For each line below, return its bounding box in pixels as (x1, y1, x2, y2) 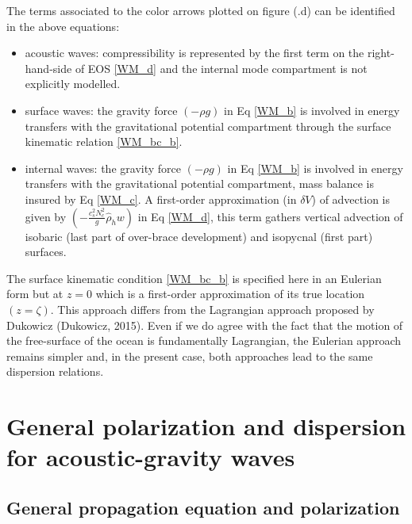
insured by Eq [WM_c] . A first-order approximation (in (25, 190, 297, 207)
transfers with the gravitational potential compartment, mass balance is (25, 175, 375, 192)
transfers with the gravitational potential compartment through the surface (25, 117, 391, 134)
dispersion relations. (6, 363, 104, 380)
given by (25, 208, 67, 224)
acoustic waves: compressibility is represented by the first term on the (25, 44, 364, 61)
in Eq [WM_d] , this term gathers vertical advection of (137, 208, 403, 224)
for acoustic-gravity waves (6, 441, 295, 473)
